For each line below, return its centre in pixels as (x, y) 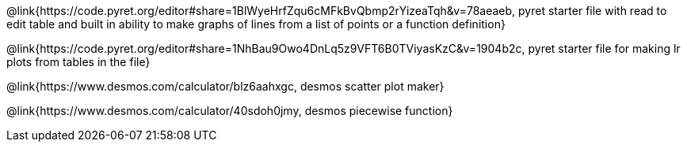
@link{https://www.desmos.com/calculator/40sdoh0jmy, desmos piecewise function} (230, 111)
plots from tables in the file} (78, 62)
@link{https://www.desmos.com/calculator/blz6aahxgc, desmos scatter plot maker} (225, 86)
